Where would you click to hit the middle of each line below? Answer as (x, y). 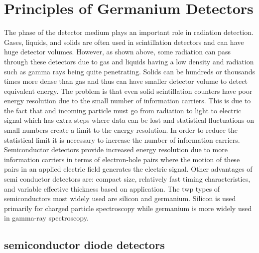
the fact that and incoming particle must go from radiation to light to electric (123, 110)
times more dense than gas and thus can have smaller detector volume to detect (126, 81)
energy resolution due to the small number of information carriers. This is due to (128, 101)
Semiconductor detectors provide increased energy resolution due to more (116, 149)
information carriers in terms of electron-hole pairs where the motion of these (122, 159)
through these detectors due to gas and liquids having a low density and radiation (129, 61)
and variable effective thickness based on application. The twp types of (112, 188)
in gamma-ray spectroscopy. (46, 218)
